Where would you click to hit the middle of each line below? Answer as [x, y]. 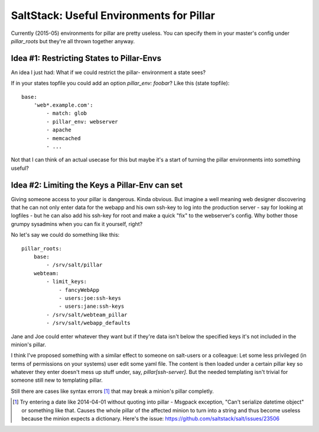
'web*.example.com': [63, 105]
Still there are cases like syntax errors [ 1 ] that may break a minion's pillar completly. [112, 391]
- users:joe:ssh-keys [90, 298]
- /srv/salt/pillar [74, 265]
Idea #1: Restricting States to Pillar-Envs [86, 58]
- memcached [64, 138]
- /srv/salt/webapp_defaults [89, 323]
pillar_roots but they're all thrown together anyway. [73, 41]
